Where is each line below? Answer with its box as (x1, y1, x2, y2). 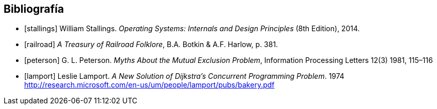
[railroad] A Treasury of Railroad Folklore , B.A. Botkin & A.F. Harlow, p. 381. (24, 40, 278, 49)
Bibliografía (4, 3, 64, 15)
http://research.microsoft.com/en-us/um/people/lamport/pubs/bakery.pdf (24, 80, 275, 90)
